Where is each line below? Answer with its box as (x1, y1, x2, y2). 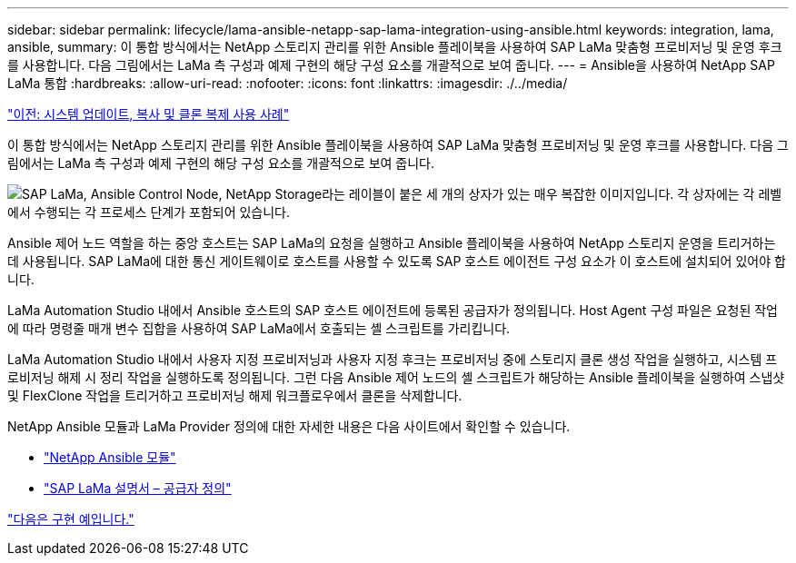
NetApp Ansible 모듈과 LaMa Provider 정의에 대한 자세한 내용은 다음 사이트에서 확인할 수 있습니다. (7, 419, 571, 434)
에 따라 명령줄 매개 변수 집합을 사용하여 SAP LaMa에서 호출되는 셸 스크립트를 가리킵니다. (7, 321, 511, 336)
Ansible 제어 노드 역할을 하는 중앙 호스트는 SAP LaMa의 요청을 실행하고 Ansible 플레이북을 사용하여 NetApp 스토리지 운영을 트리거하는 (7, 235, 776, 251)
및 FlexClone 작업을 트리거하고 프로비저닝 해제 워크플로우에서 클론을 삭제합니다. (7, 388, 463, 403)
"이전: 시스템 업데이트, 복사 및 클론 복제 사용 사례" (7, 106, 290, 122)
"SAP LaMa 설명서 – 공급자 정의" (44, 480, 232, 496)
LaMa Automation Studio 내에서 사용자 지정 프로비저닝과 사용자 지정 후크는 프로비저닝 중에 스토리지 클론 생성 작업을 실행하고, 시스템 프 (7, 351, 778, 367)
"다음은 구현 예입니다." (7, 511, 134, 527)
